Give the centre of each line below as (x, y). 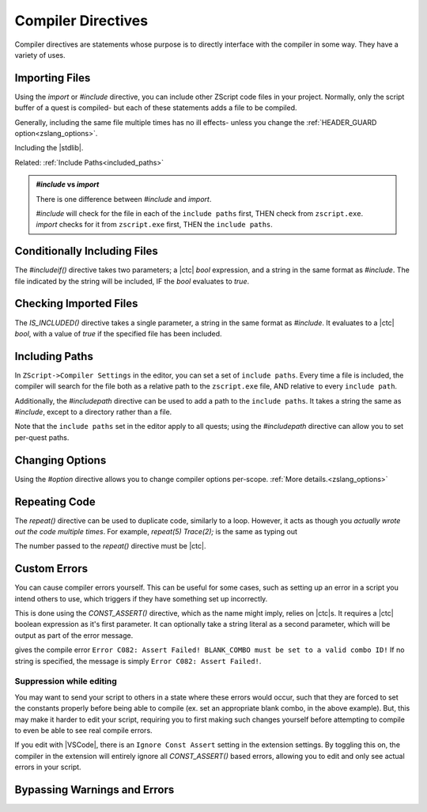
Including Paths (54, 356)
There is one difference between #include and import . (124, 199)
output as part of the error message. (74, 635)
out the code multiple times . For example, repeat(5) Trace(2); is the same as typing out (156, 532)
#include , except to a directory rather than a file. (93, 412)
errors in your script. (48, 767)
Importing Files (53, 78)
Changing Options (60, 460)
